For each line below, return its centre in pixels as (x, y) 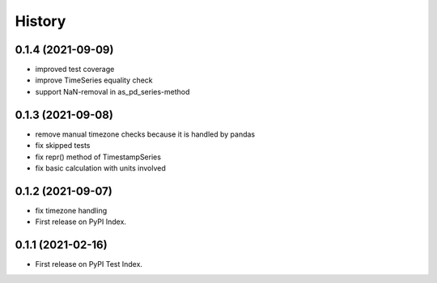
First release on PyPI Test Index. (89, 264)
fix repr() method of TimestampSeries (98, 157)
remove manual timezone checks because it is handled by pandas (145, 134)
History (40, 21)
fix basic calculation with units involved (100, 168)
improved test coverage (75, 70)
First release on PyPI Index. (81, 222)
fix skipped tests (63, 146)
